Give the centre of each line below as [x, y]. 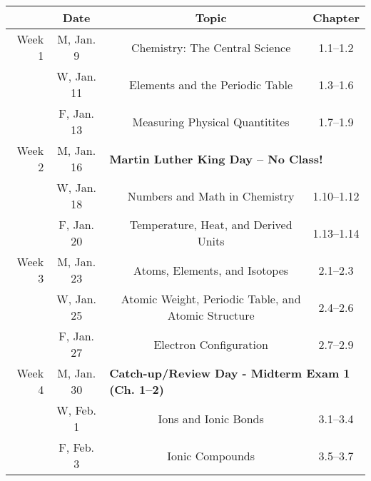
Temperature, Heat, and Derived [211, 224]
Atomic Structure [211, 315]
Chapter [336, 17]
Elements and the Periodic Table [211, 84]
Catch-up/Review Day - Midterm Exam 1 [230, 373]
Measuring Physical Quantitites [211, 121]
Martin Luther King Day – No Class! [216, 158]
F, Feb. [77, 447]
